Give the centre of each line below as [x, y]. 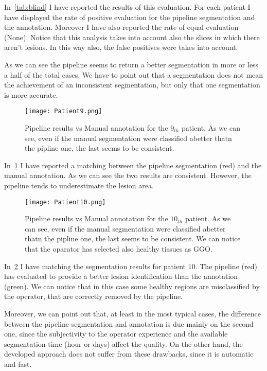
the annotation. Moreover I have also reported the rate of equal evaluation [121, 27]
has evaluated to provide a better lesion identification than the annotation [121, 276]
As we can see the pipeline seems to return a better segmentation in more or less [131, 64]
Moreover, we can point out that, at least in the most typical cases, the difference [132, 313]
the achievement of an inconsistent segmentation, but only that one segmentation [132, 85]
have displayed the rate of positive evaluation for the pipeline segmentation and [130, 17]
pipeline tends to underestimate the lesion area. [79, 185]
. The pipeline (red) [226, 266]
